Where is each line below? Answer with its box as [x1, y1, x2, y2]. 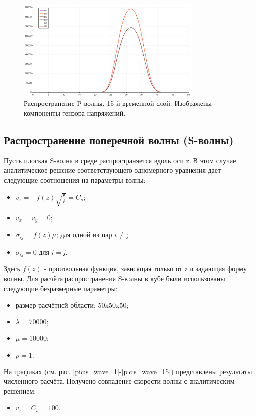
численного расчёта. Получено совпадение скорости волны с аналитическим [4, 376, 235, 386]
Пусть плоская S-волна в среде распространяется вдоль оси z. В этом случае [4, 155, 236, 165]
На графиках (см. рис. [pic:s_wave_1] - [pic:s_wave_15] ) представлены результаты [4, 366, 252, 376]
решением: [4, 385, 36, 396]
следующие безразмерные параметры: [4, 283, 118, 293]
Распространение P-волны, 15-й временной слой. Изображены [24, 98, 212, 108]
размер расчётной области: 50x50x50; [15, 300, 128, 310]
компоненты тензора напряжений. [24, 107, 126, 118]
